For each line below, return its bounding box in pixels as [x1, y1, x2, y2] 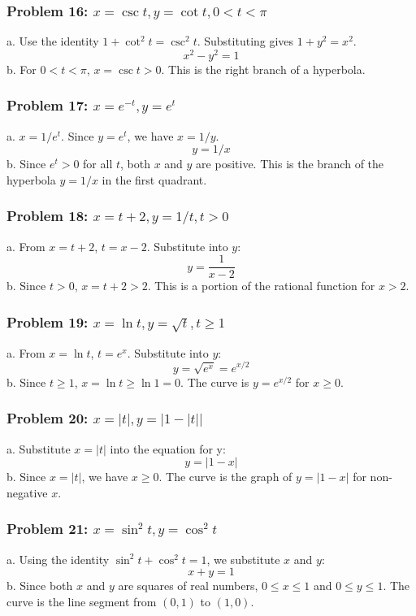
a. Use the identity [6, 33, 99, 50]
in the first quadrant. [102, 171, 207, 188]
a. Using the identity [6, 550, 110, 567]
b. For [6, 60, 37, 77]
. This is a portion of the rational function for [147, 277, 375, 294]
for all [83, 155, 113, 172]
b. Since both [6, 577, 73, 594]
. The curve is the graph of [158, 468, 292, 485]
